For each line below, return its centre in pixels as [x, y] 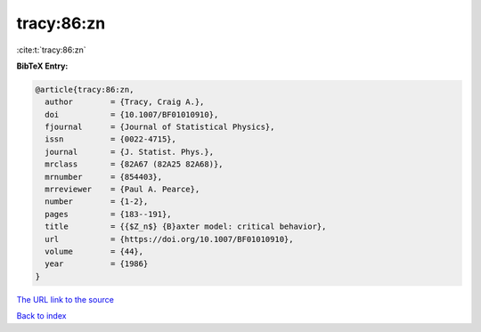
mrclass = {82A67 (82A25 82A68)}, [134, 164]
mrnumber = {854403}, [104, 177]
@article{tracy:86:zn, [85, 89]
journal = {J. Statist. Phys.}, [129, 152]
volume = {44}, [94, 251]
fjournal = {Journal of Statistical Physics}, [160, 127]
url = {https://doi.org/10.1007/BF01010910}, [169, 239]
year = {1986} [97, 264]
